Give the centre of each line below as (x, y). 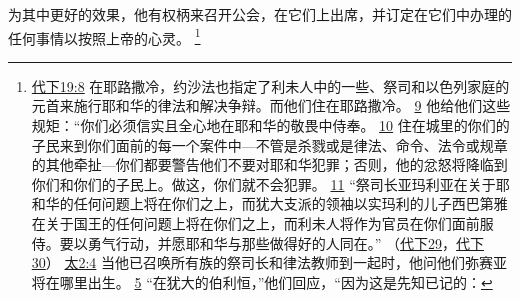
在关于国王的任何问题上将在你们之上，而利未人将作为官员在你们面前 (255, 223)
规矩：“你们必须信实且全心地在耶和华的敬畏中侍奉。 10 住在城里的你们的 (270, 125)
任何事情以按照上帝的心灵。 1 (104, 36)
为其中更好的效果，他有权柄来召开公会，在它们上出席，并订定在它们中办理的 (260, 14)
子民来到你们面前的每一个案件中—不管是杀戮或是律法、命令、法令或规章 (269, 144)
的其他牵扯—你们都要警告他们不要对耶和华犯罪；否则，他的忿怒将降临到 (269, 164)
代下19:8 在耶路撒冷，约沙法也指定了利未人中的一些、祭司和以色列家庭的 (270, 85)
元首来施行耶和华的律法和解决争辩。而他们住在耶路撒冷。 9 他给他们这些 (271, 105)
